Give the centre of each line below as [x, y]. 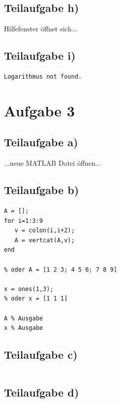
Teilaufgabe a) [41, 142]
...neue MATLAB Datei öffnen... [53, 163]
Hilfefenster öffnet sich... [41, 29]
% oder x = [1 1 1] [36, 299]
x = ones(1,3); [29, 289]
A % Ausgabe [23, 318]
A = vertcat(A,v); [45, 240]
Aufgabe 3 [40, 110]
